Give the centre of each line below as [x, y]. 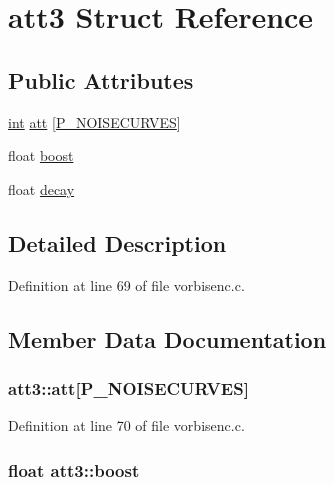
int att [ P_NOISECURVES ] [94, 121]
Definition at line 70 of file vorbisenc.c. [126, 425]
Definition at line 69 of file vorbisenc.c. [126, 284]
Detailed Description [117, 242]
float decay [41, 188]
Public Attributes [101, 79]
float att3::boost [74, 469]
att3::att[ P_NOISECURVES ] [128, 387]
